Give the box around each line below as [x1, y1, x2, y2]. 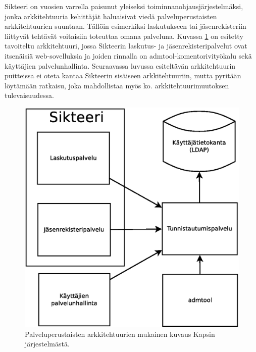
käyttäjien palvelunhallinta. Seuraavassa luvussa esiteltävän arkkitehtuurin [5, 60, 236, 71]
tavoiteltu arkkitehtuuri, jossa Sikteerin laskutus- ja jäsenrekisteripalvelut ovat [5, 40, 247, 51]
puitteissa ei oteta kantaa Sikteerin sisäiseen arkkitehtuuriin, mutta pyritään [5, 70, 241, 81]
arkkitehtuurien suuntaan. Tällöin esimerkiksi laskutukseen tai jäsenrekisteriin [5, 21, 246, 31]
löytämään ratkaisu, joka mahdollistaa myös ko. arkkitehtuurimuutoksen [5, 80, 229, 90]
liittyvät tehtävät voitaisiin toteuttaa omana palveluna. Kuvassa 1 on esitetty [5, 30, 243, 41]
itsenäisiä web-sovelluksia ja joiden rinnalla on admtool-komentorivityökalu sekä [5, 50, 252, 61]
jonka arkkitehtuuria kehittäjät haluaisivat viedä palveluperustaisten [5, 11, 217, 21]
